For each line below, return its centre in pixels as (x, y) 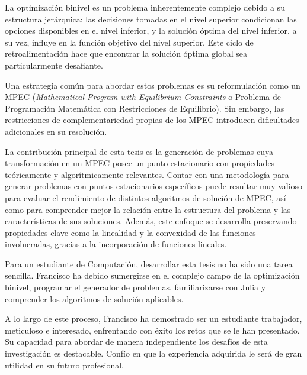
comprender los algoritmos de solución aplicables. (94, 298)
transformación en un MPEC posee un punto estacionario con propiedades (140, 163)
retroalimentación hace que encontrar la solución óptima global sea (126, 54)
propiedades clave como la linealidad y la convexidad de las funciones (130, 232)
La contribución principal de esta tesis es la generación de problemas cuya (139, 151)
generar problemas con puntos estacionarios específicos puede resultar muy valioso (154, 186)
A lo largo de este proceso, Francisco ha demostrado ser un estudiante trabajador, (153, 319)
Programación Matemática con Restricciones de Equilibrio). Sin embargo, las (145, 108)
